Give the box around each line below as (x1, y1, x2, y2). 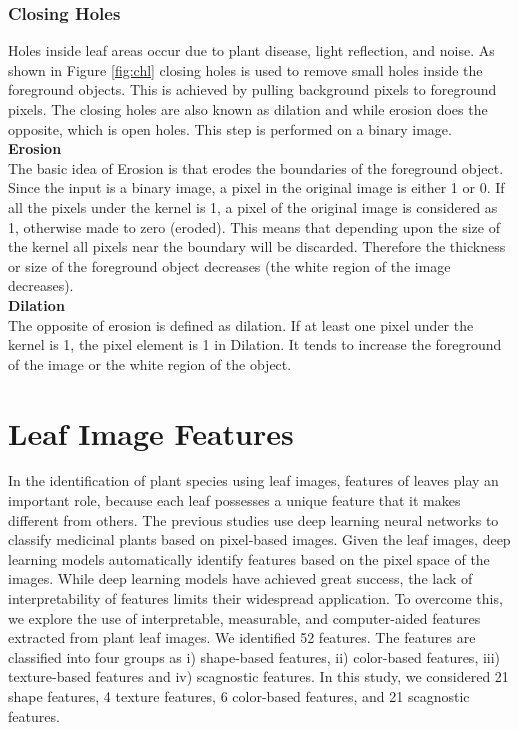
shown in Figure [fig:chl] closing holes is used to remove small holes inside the (8, 59, 483, 80)
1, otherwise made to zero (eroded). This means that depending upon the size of (8, 216, 500, 237)
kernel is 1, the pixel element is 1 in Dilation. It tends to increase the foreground (8, 334, 502, 355)
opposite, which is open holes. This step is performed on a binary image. (8, 118, 452, 139)
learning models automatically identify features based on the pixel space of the (8, 548, 490, 569)
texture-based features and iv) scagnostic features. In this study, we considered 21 (8, 666, 509, 687)
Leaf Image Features (8, 412, 294, 453)
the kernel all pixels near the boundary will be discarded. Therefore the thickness (8, 236, 506, 257)
